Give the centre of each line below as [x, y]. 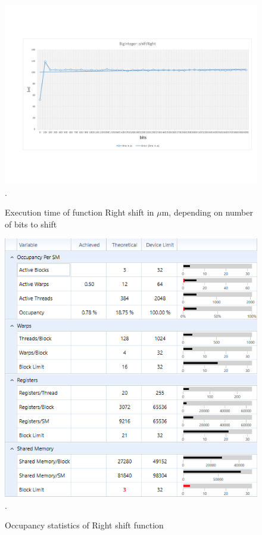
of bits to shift [31, 224]
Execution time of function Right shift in [79, 212]
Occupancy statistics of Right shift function [84, 525]
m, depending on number [207, 212]
